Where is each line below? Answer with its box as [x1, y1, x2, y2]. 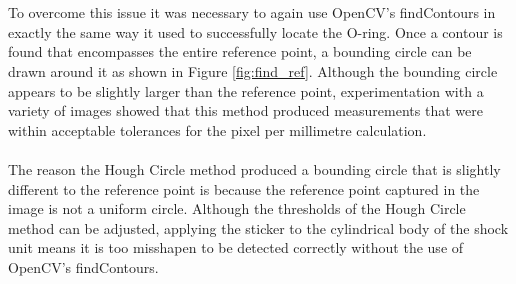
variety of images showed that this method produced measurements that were [8, 100, 483, 121]
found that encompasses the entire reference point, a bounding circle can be [8, 41, 472, 62]
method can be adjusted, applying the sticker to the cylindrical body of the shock [8, 217, 509, 238]
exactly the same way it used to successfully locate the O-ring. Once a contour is [8, 21, 503, 42]
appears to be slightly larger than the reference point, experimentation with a [8, 80, 484, 101]
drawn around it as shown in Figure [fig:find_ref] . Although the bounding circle [8, 60, 498, 81]
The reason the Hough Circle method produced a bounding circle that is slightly [8, 158, 501, 179]
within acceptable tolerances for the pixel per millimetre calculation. [8, 119, 427, 140]
